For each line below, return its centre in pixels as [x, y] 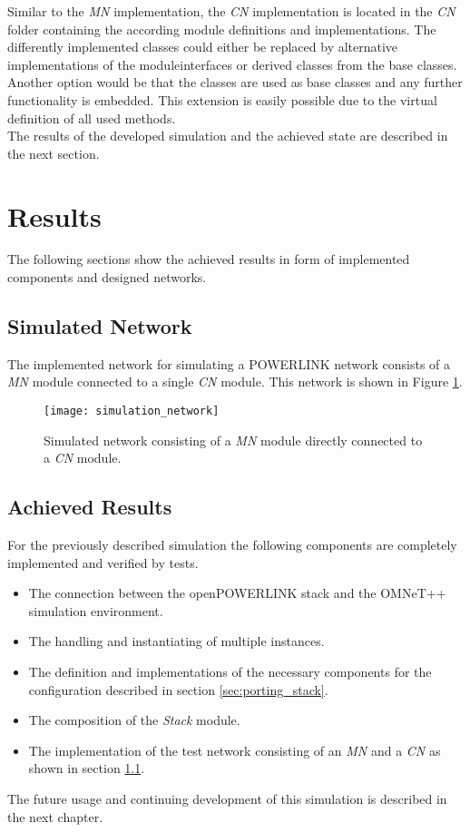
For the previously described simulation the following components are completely [232, 545]
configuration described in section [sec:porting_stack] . [178, 689]
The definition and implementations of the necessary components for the [230, 672]
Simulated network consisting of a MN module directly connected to [233, 440]
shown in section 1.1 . [87, 768]
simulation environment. [96, 610]
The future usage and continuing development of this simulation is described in [227, 799]
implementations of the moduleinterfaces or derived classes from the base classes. [232, 64]
